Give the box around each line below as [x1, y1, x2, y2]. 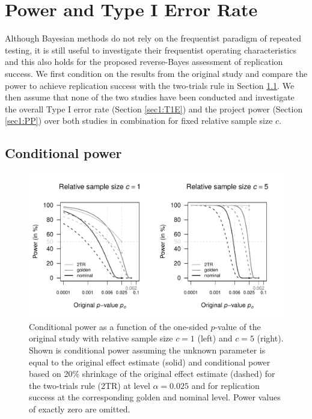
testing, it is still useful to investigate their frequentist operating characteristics [5, 43, 296, 56]
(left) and [197, 332, 233, 344]
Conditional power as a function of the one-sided [29, 320, 208, 332]
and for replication [191, 379, 260, 391]
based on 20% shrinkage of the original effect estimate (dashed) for [29, 367, 275, 380]
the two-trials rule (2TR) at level [29, 379, 150, 391]
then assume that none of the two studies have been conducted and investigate [5, 91, 295, 103]
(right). [257, 332, 284, 344]
